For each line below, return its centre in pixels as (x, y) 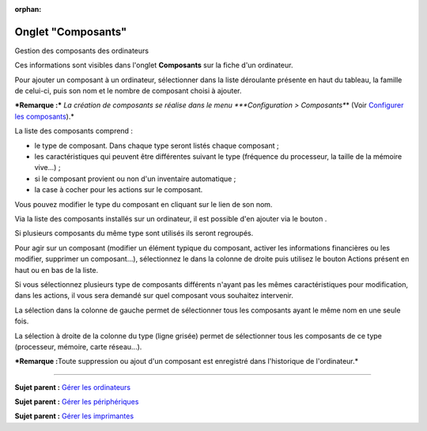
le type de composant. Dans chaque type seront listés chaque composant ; (157, 146)
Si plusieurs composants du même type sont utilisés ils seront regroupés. (134, 233)
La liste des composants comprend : (74, 131)
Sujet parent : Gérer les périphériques (77, 402)
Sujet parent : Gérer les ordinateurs (72, 387)
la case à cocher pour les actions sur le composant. (119, 190)
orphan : (28, 9)
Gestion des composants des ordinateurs (82, 51)
